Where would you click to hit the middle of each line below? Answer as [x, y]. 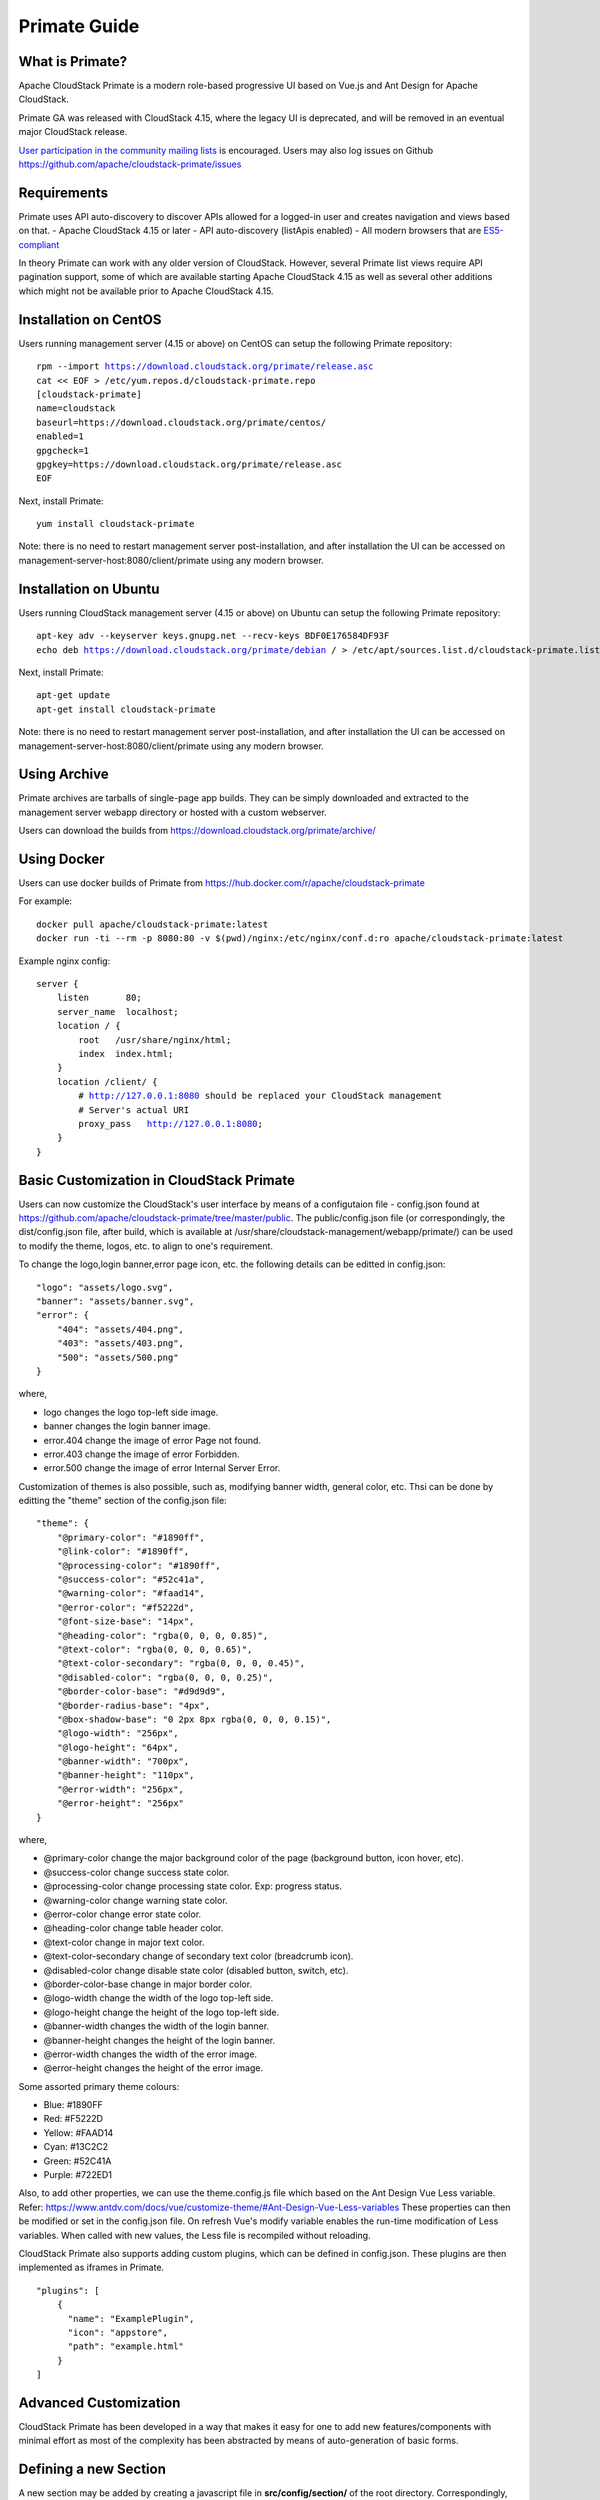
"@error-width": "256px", [120, 1789]
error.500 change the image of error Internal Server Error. [162, 1468]
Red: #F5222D [73, 2119]
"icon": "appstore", [118, 2332]
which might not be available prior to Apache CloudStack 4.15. [146, 291]
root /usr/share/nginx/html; [155, 1039]
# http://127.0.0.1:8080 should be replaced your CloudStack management [260, 1096]
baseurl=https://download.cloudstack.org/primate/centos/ [181, 422]
